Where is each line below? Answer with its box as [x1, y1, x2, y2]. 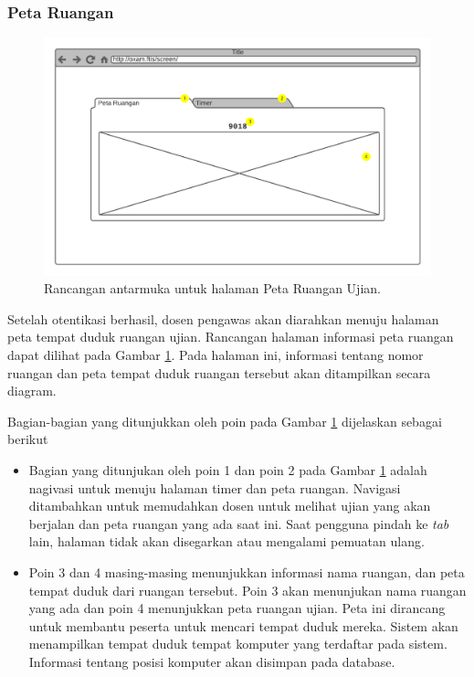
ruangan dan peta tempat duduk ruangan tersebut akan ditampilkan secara [7, 363, 431, 382]
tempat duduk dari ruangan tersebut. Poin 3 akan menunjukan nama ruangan [28, 580, 467, 599]
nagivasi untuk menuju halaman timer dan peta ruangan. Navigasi [28, 478, 401, 497]
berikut [7, 429, 48, 449]
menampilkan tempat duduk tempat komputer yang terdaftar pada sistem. [28, 634, 448, 653]
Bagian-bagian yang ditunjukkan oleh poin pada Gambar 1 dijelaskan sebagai [7, 411, 442, 430]
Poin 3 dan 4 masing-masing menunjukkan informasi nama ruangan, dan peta [28, 562, 465, 581]
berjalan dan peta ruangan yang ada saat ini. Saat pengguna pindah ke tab [28, 513, 449, 533]
